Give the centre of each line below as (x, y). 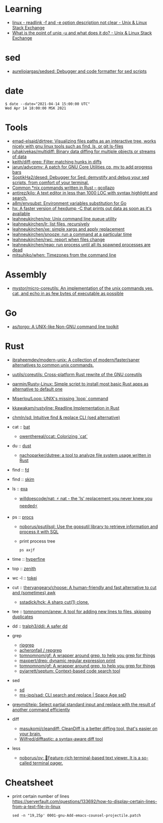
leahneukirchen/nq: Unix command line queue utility (64, 218)
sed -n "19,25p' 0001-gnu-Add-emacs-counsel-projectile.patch (76, 815)
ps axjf (27, 550)
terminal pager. (48, 763)
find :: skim (23, 479)
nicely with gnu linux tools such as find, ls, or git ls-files (68, 146)
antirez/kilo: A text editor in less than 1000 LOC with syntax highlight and (85, 193)
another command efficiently (41, 709)
